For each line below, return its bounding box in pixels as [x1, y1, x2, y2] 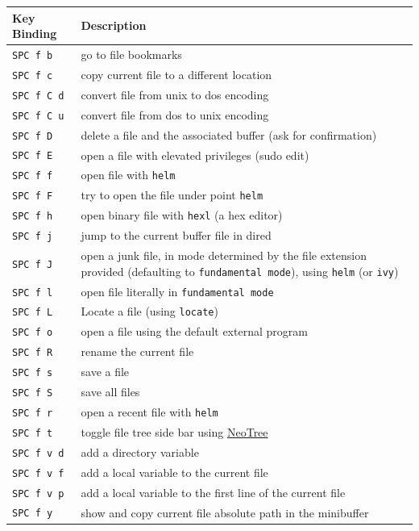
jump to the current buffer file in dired [81, 227, 272, 244]
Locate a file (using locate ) [81, 303, 218, 320]
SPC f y [12, 508, 53, 520]
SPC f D [12, 130, 53, 142]
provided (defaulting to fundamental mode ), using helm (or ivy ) [81, 262, 399, 279]
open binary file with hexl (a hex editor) [81, 207, 283, 224]
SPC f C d [12, 90, 64, 102]
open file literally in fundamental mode [81, 282, 274, 299]
